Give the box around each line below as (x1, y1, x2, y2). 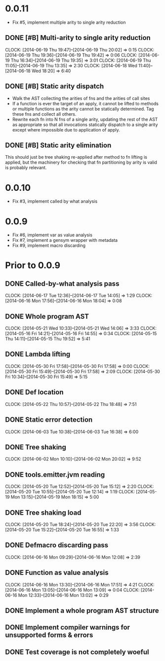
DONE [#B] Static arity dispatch (5, 82, 104, 90)
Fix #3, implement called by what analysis (12, 198, 98, 204)
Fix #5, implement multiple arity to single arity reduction (12, 19, 126, 25)
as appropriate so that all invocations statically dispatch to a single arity (12, 122, 158, 128)
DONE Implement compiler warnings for (5, 623, 130, 632)
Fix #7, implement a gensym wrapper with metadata (12, 237, 118, 243)
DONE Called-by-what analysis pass (5, 279, 120, 288)
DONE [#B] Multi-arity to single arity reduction (5, 34, 151, 42)
